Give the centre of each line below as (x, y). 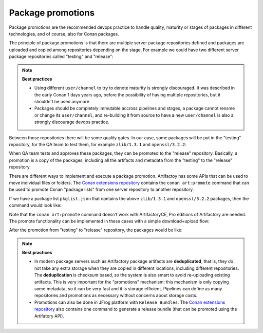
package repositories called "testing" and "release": (61, 56)
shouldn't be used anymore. (62, 102)
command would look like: (35, 205)
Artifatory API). (49, 316)
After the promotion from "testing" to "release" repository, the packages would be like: (96, 230)
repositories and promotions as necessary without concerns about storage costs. (116, 296)
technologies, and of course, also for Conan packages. (64, 34)
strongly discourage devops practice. (72, 122)
